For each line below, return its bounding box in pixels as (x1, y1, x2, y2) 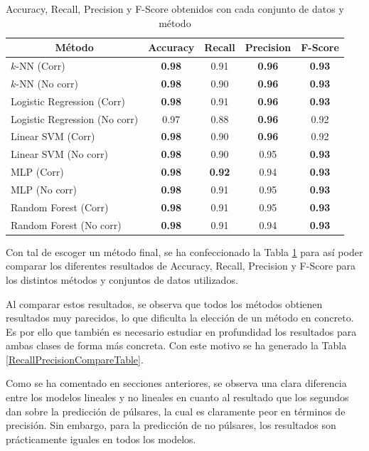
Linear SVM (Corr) (11, 129, 95, 144)
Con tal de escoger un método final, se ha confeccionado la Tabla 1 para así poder (6, 244, 363, 259)
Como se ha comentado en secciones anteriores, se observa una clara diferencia (6, 376, 347, 391)
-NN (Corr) (16, 58, 65, 73)
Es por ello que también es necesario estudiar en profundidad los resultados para (6, 324, 357, 339)
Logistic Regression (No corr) (11, 111, 139, 126)
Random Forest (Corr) (11, 199, 109, 214)
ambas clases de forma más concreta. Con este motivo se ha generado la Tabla (6, 338, 347, 353)
